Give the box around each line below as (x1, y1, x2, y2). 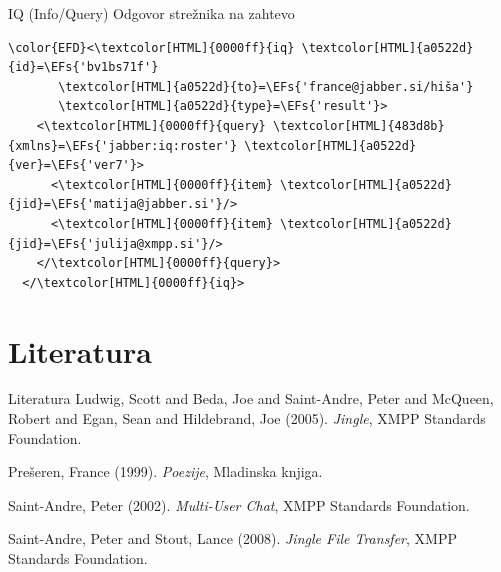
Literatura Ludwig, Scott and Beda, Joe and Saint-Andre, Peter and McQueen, (8, 388, 494, 409)
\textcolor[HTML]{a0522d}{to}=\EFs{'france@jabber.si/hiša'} (58, 79, 474, 94)
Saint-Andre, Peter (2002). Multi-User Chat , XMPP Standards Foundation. (8, 494, 470, 515)
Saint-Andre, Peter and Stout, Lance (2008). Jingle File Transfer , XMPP (8, 528, 457, 549)
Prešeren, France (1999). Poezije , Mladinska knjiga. (8, 461, 323, 482)
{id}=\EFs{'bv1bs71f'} (8, 60, 159, 75)
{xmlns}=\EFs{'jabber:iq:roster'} (8, 138, 238, 153)
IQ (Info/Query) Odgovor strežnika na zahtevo (8, 3, 295, 23)
